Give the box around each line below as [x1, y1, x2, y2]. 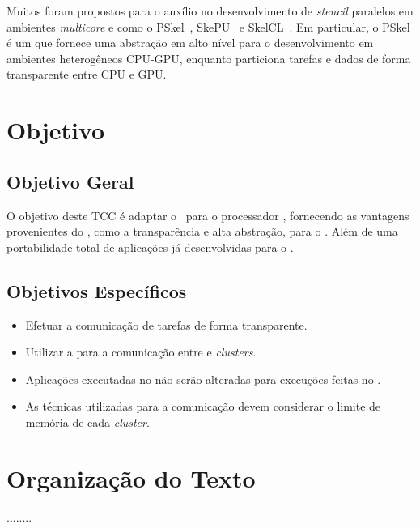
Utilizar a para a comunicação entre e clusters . [25, 343, 257, 360]
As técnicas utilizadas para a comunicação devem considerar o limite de [25, 398, 381, 415]
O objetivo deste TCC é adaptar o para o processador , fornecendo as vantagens [6, 207, 409, 224]
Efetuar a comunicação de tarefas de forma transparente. [25, 316, 308, 333]
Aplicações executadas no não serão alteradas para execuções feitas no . [25, 370, 381, 387]
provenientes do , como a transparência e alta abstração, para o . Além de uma [6, 223, 398, 240]
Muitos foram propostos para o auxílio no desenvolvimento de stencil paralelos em [6, 2, 414, 19]
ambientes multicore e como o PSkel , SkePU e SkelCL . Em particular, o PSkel [6, 18, 410, 35]
